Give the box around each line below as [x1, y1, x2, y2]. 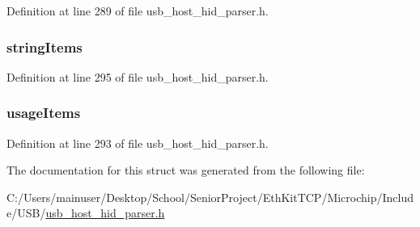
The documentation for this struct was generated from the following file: [6, 162, 365, 179]
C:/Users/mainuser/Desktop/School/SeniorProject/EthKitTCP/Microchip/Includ [6, 188, 414, 205]
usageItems [6, 103, 81, 123]
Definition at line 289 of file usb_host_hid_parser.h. [6, 2, 269, 19]
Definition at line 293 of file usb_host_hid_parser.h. [6, 134, 269, 151]
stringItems [6, 36, 83, 57]
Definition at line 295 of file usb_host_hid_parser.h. [6, 68, 269, 85]
